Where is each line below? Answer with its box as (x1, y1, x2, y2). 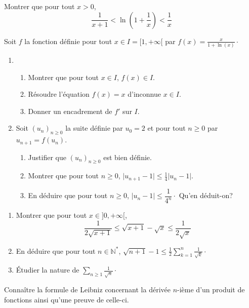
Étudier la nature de (16, 264, 79, 275)
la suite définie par (65, 123, 123, 133)
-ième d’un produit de (177, 284, 245, 295)
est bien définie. (103, 151, 152, 162)
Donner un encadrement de (28, 105, 112, 116)
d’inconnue (128, 89, 161, 99)
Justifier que (28, 151, 66, 162)
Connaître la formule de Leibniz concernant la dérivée (4, 284, 171, 295)
